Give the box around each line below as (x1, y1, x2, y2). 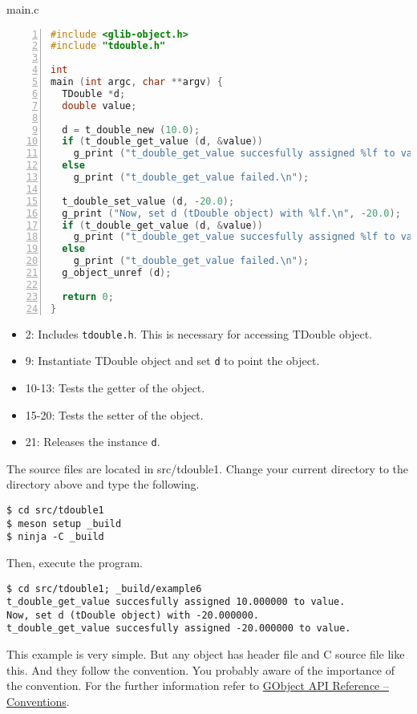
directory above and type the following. (6, 476, 200, 493)
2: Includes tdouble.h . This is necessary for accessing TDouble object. (25, 325, 373, 342)
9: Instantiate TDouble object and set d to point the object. (25, 352, 320, 369)
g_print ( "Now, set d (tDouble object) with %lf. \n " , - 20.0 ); (62, 207, 401, 219)
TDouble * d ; (62, 87, 126, 99)
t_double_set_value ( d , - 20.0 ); (62, 195, 235, 207)
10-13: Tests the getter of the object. (25, 379, 205, 396)
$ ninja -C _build (6, 531, 104, 543)
